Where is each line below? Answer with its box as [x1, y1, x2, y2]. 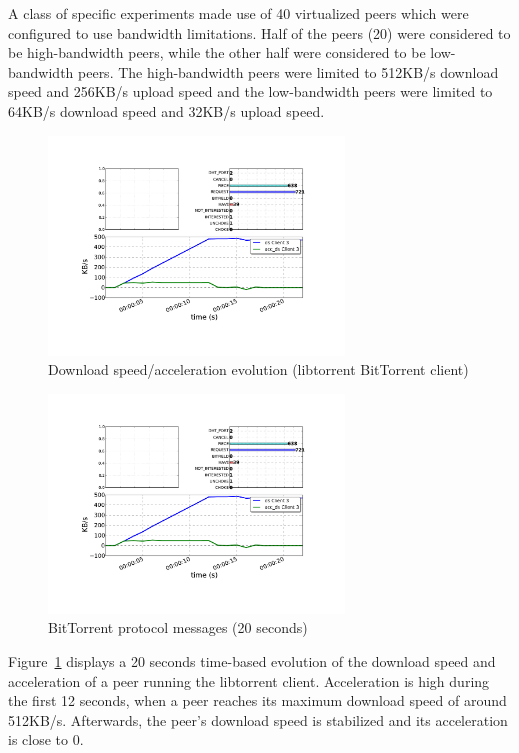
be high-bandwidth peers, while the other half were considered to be [8, 42, 426, 63]
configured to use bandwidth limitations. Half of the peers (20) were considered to [8, 22, 511, 43]
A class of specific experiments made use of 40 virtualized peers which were [8, 3, 469, 23]
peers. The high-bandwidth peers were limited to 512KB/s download [78, 61, 499, 82]
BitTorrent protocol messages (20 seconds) [48, 617, 308, 638]
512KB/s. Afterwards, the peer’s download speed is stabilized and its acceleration [8, 709, 508, 730]
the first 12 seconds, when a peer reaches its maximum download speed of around [8, 690, 507, 711]
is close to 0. [8, 729, 84, 750]
